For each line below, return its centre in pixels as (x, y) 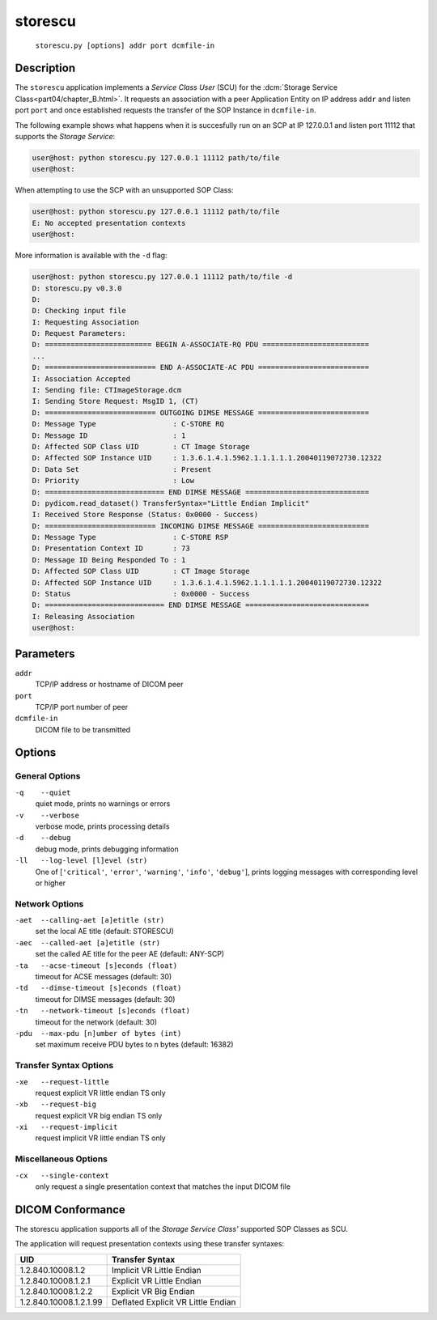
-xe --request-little (62, 1082)
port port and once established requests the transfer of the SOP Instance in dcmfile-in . (165, 110)
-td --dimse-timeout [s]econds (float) (98, 988)
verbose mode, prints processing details (102, 826)
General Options (48, 776)
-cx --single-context (62, 1175)
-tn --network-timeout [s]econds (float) (102, 1011)
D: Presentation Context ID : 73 (111, 549)
